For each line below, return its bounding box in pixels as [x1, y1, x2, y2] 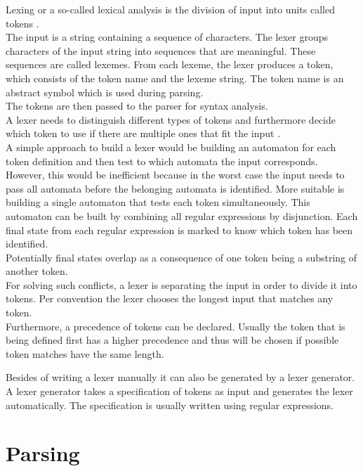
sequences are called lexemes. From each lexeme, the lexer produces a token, [6, 57, 334, 72]
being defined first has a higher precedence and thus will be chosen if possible [6, 333, 339, 347]
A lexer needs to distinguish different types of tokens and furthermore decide [6, 112, 336, 127]
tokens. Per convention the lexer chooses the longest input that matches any [6, 291, 334, 306]
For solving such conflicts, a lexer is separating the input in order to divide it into [6, 277, 357, 292]
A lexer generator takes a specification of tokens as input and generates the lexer [6, 384, 353, 399]
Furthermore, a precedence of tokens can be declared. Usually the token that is [6, 318, 345, 333]
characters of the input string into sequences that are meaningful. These [6, 43, 316, 58]
